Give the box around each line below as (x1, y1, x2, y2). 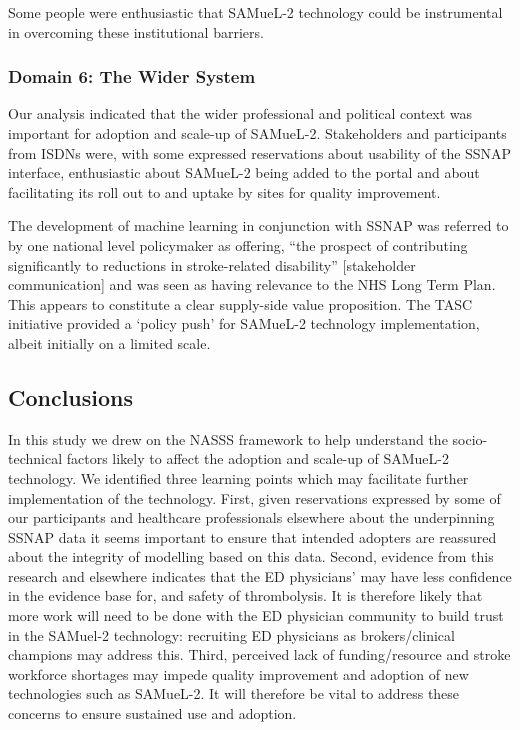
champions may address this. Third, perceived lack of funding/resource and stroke (8, 644, 511, 665)
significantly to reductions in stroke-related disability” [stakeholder (8, 254, 416, 275)
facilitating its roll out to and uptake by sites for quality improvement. (8, 181, 441, 202)
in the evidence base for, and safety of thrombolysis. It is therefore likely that (8, 585, 483, 606)
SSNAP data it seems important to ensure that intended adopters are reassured (8, 526, 497, 547)
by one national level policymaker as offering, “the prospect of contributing (8, 234, 468, 255)
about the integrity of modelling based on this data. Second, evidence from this (8, 546, 494, 567)
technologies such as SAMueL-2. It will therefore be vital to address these (8, 683, 460, 704)
